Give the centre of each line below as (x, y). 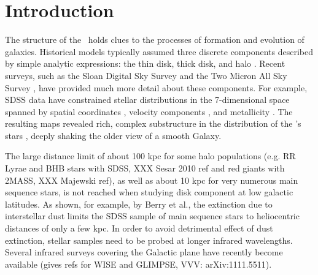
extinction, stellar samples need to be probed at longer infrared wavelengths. (149, 240)
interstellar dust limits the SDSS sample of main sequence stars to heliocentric (152, 216)
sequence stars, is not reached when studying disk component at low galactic (149, 192)
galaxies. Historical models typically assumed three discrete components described (159, 51)
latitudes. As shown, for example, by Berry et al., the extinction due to (139, 204)
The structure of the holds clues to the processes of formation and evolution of (155, 40)
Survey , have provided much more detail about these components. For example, (156, 87)
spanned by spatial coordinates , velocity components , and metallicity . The (149, 111)
